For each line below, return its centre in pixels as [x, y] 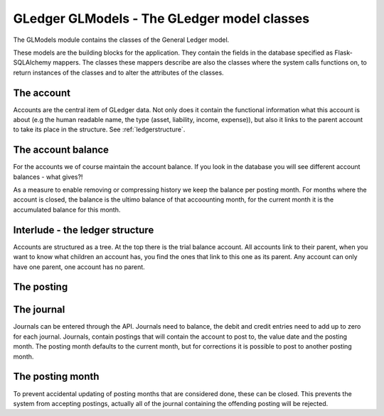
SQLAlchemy [32, 62]
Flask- [344, 53]
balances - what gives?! [48, 177]
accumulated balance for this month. [67, 209]
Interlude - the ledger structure [84, 230]
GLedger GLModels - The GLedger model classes [161, 18]
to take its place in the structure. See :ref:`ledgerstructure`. [99, 130]
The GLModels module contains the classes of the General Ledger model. [121, 40]
